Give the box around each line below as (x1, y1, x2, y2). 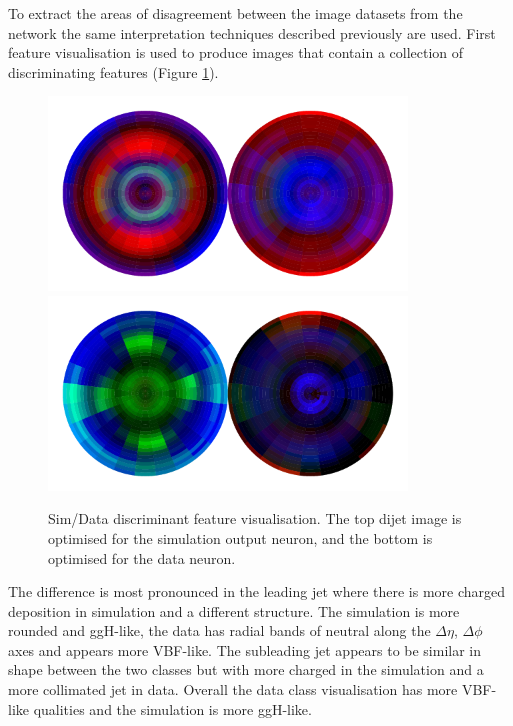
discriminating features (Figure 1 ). (8, 61, 219, 82)
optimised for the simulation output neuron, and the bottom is (48, 527, 433, 548)
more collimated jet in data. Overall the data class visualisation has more (8, 679, 458, 700)
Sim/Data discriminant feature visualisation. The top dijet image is (48, 508, 462, 529)
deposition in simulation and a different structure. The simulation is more (8, 600, 460, 621)
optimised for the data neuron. (48, 547, 236, 568)
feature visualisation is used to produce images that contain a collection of (8, 42, 464, 63)
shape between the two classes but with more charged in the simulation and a (8, 659, 484, 680)
